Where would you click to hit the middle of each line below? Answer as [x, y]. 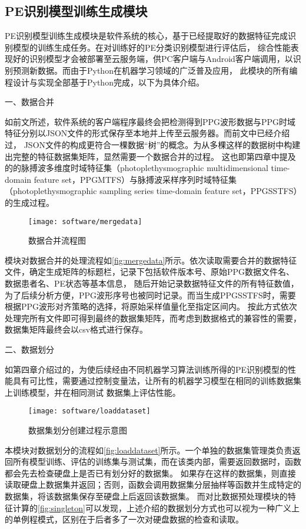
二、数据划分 [29, 349]
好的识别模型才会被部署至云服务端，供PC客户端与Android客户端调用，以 [153, 59]
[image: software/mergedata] [85, 221]
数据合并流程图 [57, 240]
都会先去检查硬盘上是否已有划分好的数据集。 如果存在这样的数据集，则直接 [150, 473]
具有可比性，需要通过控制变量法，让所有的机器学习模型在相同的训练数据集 [157, 381]
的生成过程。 [29, 202]
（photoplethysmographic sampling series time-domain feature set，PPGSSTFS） [151, 191]
